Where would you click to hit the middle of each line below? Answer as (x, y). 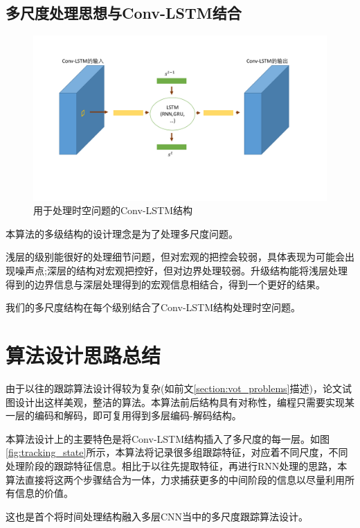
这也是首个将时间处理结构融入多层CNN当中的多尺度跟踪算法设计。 (157, 516)
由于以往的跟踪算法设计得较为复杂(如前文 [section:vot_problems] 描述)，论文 (174, 388)
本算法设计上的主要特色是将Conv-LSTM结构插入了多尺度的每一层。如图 (168, 438)
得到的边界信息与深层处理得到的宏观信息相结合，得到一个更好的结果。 (165, 284)
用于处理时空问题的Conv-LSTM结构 (113, 210)
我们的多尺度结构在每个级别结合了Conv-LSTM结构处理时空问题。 (153, 307)
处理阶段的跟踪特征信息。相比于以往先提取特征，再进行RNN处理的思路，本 (177, 465)
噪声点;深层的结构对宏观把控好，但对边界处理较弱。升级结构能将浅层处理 (181, 271)
